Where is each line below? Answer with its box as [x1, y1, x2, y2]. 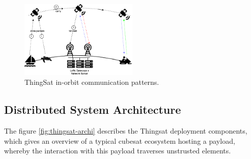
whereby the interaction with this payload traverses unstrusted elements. [4, 145, 231, 156]
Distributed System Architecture [4, 102, 181, 117]
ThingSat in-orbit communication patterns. [24, 77, 159, 87]
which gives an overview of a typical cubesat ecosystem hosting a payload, [4, 135, 235, 146]
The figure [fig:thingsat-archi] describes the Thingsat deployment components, [4, 125, 247, 136]
